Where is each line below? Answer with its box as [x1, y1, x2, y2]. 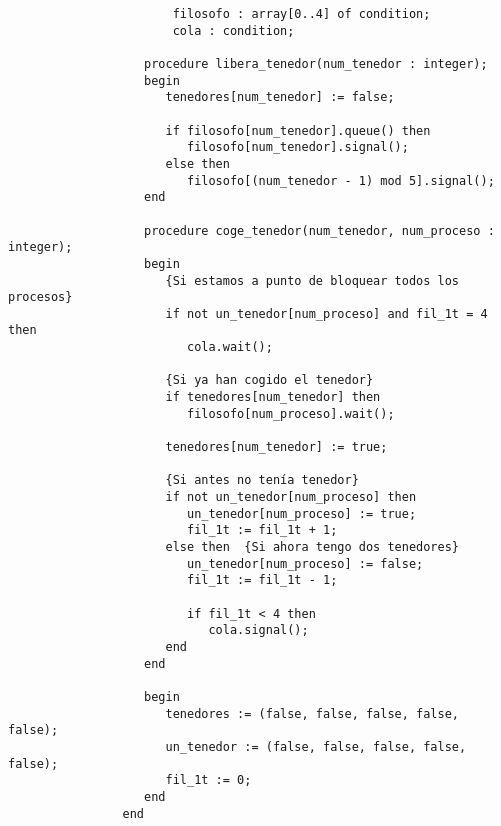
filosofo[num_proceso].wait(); [186, 406, 395, 421]
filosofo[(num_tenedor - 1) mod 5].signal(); [186, 173, 495, 188]
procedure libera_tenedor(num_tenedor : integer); [144, 56, 488, 71]
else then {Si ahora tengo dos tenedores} [165, 540, 460, 554]
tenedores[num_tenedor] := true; [165, 440, 388, 455]
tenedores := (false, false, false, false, [165, 706, 460, 721]
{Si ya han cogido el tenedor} [165, 373, 374, 388]
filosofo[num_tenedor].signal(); [186, 140, 409, 155]
